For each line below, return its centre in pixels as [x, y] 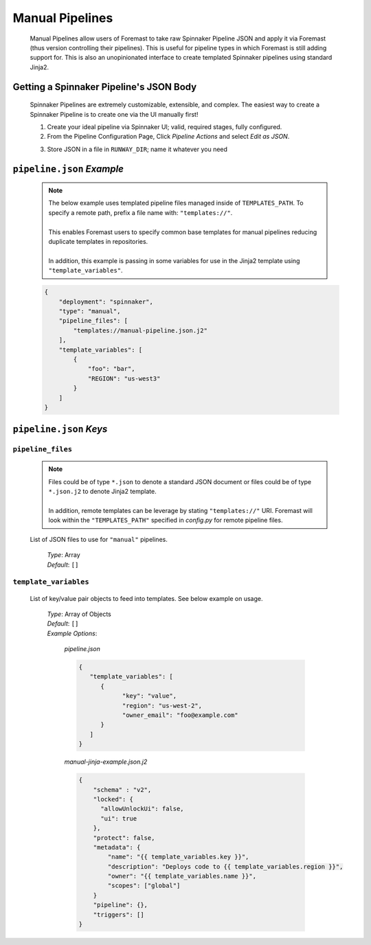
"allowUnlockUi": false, [143, 809]
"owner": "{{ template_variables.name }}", [182, 876]
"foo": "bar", [111, 369]
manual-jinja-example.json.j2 [106, 762]
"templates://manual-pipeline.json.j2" [140, 330]
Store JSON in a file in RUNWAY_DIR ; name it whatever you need [137, 149]
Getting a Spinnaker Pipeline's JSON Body [105, 87]
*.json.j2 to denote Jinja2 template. [103, 492]
